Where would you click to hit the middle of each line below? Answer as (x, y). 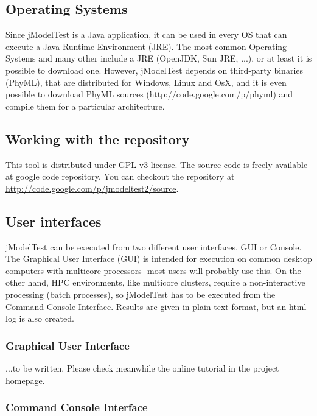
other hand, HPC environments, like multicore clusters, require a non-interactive (155, 282)
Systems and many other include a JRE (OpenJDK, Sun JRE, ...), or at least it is (159, 58)
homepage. (25, 380)
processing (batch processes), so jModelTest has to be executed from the (141, 294)
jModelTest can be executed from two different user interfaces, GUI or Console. (154, 246)
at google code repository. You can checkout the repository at (120, 176)
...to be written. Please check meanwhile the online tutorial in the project (142, 368)
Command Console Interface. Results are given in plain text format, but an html (156, 306)
